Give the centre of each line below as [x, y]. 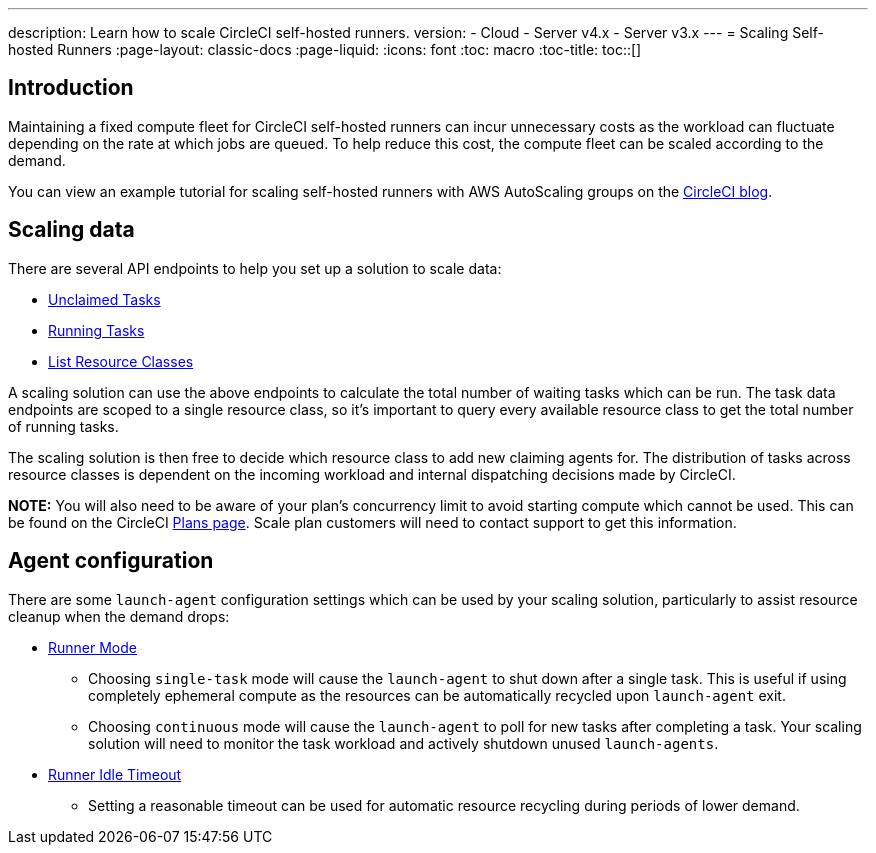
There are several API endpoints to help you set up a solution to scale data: [255, 268]
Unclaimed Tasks [104, 299]
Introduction [71, 88]
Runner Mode [92, 647]
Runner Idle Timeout [115, 774]
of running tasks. [63, 426]
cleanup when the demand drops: [119, 616]
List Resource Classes [121, 361]
